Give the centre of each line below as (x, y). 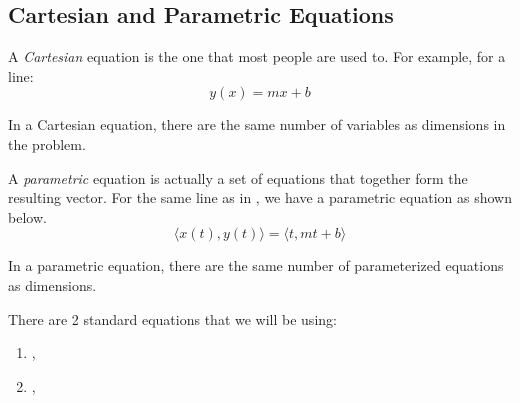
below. (27, 216)
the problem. (47, 143)
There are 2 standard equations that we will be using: (172, 318)
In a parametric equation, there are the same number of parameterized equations (256, 265)
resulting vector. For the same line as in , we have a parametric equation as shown (260, 197)
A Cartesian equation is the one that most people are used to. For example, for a (257, 56)
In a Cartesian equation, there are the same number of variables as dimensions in (257, 124)
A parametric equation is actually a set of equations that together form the (238, 177)
